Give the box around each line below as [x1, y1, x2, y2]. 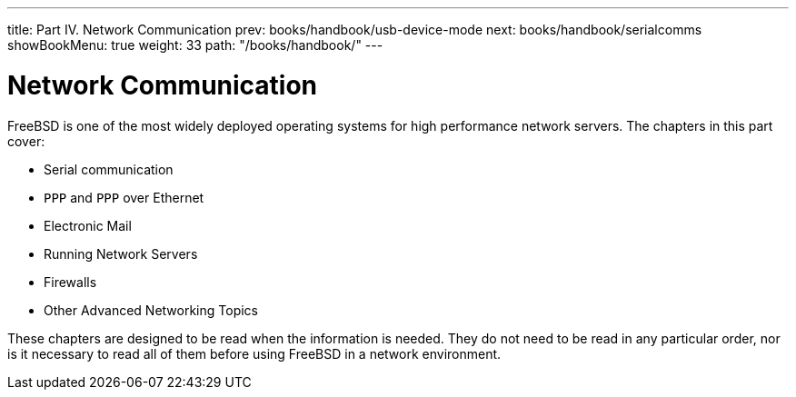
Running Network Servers [44, 245, 198, 262]
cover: [7, 133, 45, 149]
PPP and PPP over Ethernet [44, 189, 204, 205]
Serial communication [44, 161, 174, 177]
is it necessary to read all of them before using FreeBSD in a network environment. [7, 345, 502, 362]
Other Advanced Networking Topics [44, 302, 258, 318]
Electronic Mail [44, 217, 132, 233]
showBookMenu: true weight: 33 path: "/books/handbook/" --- [7, 37, 383, 53]
